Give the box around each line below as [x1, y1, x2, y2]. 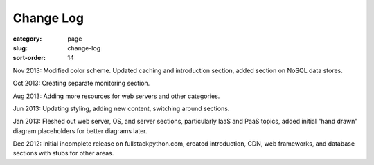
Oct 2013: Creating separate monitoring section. [12, 79, 150, 88]
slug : [12, 43, 28, 52]
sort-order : [12, 54, 46, 62]
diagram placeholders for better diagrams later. [12, 126, 148, 135]
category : [12, 35, 42, 43]
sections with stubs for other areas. [12, 149, 114, 157]
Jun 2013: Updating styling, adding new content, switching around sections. [12, 104, 230, 113]
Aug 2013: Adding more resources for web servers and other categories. [12, 92, 220, 100]
